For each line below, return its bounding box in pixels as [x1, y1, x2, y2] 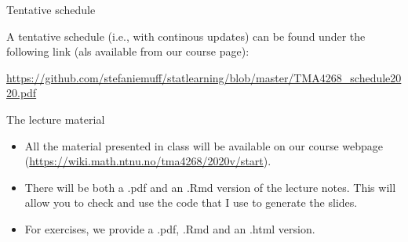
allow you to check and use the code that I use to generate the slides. [24, 194, 358, 211]
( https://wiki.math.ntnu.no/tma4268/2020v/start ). [24, 153, 271, 169]
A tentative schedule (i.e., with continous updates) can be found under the [6, 27, 366, 44]
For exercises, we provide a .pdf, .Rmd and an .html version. [24, 220, 315, 237]
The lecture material [6, 110, 105, 127]
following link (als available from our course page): [6, 43, 250, 60]
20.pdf [6, 85, 37, 101]
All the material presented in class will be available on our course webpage [24, 137, 383, 154]
